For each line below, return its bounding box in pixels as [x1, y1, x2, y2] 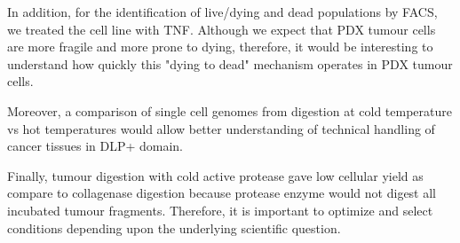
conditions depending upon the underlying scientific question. [7, 218, 341, 237]
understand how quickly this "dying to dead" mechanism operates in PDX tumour [7, 54, 453, 73]
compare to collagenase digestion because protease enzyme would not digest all [7, 184, 437, 202]
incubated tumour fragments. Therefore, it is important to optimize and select [7, 200, 433, 219]
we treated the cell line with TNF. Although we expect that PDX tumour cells [7, 20, 436, 38]
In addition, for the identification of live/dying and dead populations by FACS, [7, 3, 438, 20]
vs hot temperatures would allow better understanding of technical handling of [7, 119, 435, 137]
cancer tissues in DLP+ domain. [7, 137, 184, 155]
